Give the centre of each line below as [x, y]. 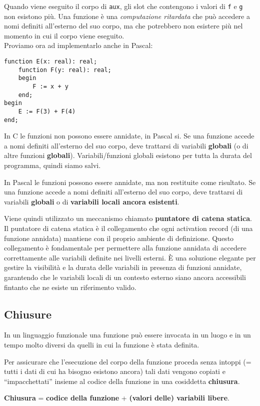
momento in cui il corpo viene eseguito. [64, 35]
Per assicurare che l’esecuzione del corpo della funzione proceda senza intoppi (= [128, 361]
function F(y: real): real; [65, 70]
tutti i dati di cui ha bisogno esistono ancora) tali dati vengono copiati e [115, 371]
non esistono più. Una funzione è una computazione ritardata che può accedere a [127, 16]
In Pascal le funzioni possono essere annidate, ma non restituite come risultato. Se [130, 182]
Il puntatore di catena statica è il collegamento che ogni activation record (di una [128, 228]
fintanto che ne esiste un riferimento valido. [70, 287]
